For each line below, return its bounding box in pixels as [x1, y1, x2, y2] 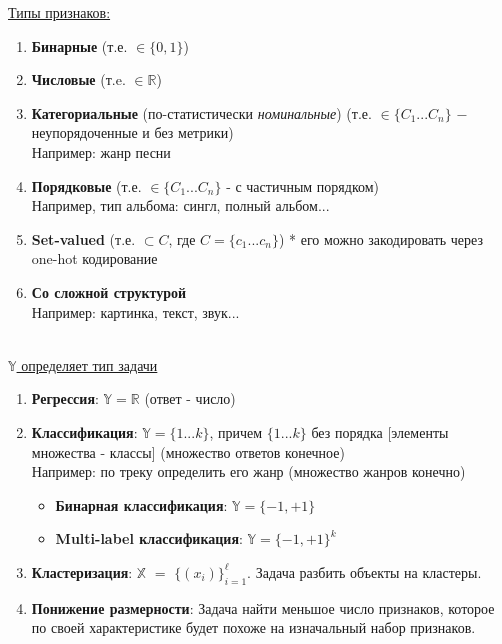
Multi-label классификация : [55, 528, 243, 549]
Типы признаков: [8, 2, 111, 22]
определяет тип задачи [21, 354, 158, 375]
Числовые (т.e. [31, 69, 126, 90]
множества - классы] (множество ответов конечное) [31, 441, 345, 462]
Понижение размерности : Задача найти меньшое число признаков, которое [31, 597, 495, 618]
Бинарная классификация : [55, 494, 228, 515]
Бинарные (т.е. [31, 35, 128, 56]
